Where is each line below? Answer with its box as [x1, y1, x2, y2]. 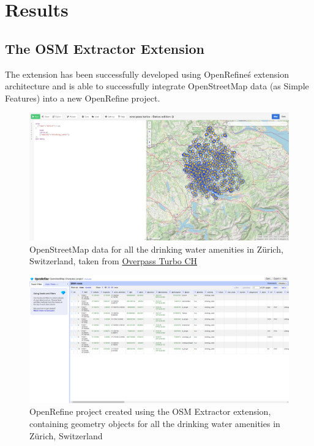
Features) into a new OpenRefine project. [5, 91, 160, 104]
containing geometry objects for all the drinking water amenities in [29, 417, 280, 430]
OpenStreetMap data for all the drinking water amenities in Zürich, [29, 242, 283, 255]
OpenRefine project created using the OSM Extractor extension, [29, 405, 271, 418]
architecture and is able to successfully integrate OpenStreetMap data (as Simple [5, 80, 309, 92]
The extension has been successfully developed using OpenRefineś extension [5, 67, 289, 80]
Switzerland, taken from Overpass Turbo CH [29, 255, 198, 267]
